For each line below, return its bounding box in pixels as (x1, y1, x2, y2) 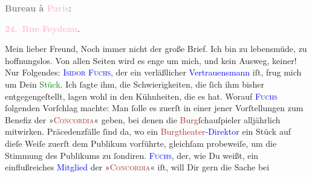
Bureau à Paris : (5, 2, 72, 14)
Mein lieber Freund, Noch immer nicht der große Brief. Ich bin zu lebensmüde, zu (5, 42, 307, 55)
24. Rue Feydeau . (5, 22, 80, 34)
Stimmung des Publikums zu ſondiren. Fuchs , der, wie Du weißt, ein (5, 149, 259, 161)
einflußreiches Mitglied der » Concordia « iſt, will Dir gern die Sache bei (5, 161, 270, 173)
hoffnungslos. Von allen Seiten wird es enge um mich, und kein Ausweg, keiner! (5, 54, 297, 66)
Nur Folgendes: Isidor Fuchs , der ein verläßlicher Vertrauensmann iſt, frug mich (5, 66, 302, 79)
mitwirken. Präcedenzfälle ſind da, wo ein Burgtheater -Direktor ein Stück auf (5, 125, 291, 138)
